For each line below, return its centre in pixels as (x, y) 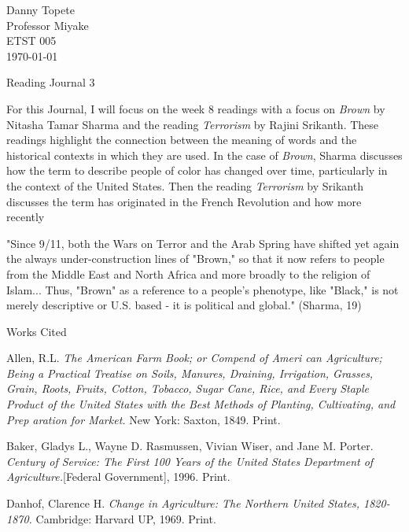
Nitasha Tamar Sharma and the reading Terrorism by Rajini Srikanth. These (193, 124)
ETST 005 (31, 41)
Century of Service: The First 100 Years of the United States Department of (190, 461)
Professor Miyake (48, 25)
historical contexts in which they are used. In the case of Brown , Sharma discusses (204, 155)
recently (26, 217)
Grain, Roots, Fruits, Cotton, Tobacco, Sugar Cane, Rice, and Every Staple (188, 388)
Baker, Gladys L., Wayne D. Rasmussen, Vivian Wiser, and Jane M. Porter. (190, 446)
